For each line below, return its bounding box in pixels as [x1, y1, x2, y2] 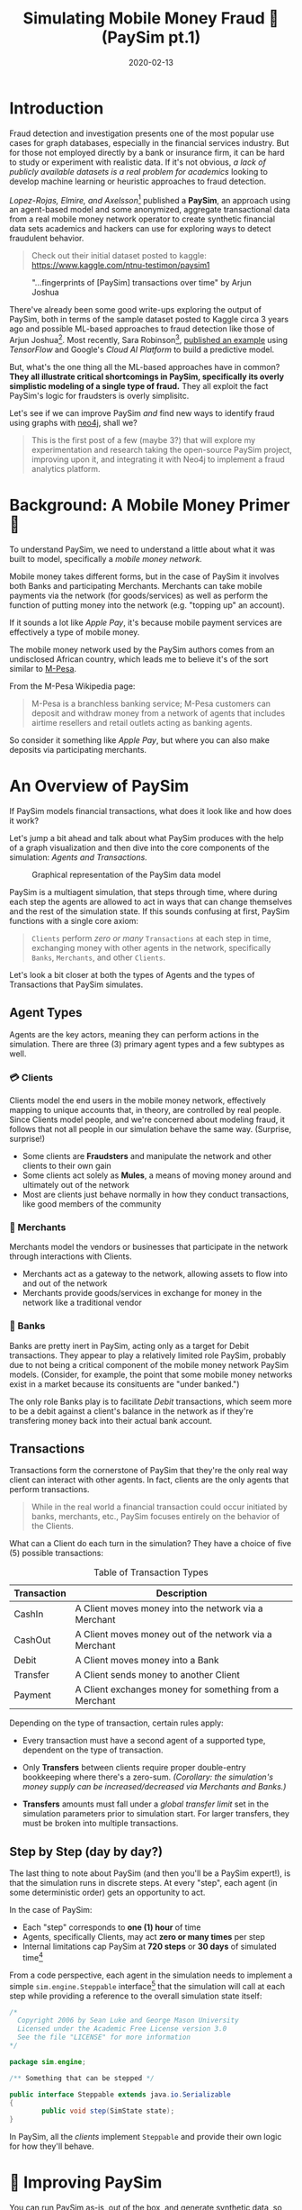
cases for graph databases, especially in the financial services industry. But [9, 137, 289, 148]
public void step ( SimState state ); [41, 2106, 175, 2115]
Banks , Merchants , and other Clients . [31, 952, 166, 963]
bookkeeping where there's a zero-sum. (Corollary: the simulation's [22, 1771, 274, 1782]
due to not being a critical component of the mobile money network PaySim [9, 1359, 289, 1370]
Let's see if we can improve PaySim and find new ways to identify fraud [9, 408, 275, 418]
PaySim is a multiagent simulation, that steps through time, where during [9, 886, 278, 897]
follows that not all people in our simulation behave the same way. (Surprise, [9, 1123, 292, 1134]
